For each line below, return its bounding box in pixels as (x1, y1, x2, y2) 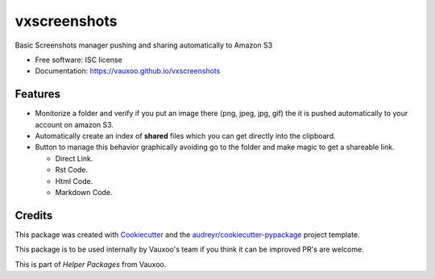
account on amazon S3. (35, 119, 114, 129)
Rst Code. (55, 165, 89, 175)
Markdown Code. (55, 187, 113, 197)
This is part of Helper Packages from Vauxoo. (14, 259, 167, 269)
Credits (14, 208, 53, 222)
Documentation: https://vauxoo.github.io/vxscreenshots (35, 66, 221, 76)
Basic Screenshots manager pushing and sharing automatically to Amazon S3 (14, 40, 273, 50)
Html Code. (55, 176, 93, 185)
